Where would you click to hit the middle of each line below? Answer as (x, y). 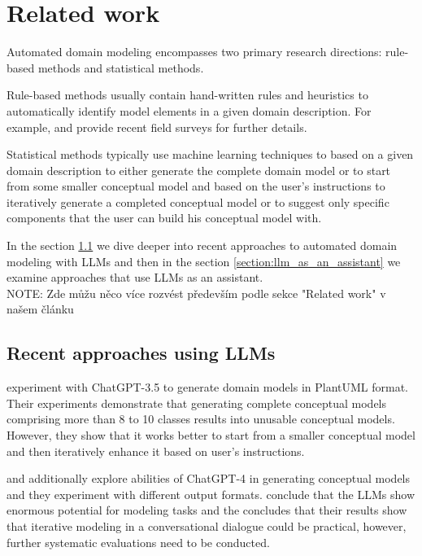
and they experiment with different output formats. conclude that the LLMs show (211, 494)
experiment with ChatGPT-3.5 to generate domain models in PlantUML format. (208, 387)
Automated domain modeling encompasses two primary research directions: (194, 52)
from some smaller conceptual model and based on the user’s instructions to (196, 186)
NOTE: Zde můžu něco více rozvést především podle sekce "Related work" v (196, 293)
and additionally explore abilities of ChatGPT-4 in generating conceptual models (209, 478)
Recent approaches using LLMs (141, 353)
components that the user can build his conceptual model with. (164, 218)
